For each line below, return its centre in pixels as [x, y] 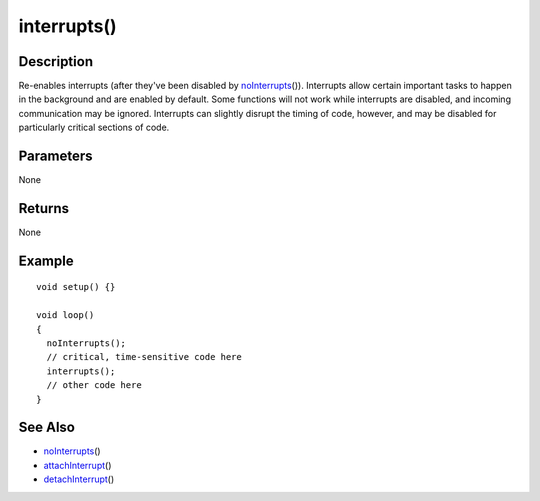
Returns [44, 208]
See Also [46, 427]
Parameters [55, 156]
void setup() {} [76, 287]
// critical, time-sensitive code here [144, 357]
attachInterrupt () [77, 465]
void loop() [65, 315]
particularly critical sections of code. [94, 127]
